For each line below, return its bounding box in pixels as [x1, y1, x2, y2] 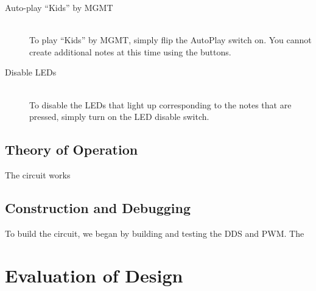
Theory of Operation [5, 140, 138, 159]
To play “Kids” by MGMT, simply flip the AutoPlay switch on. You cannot [29, 33, 312, 46]
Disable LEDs [5, 66, 57, 79]
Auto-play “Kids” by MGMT [5, 1, 113, 13]
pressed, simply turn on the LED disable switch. [29, 110, 209, 123]
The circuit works [5, 168, 71, 181]
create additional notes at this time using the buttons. [29, 45, 231, 58]
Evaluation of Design [5, 262, 183, 287]
